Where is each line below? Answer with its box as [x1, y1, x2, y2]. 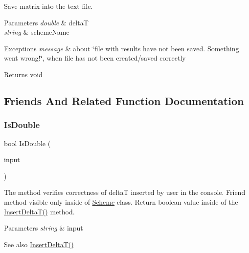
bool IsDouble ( [4, 138, 51, 148]
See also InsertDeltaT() [4, 239, 74, 249]
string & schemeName [4, 27, 69, 37]
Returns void [4, 69, 43, 79]
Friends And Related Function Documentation [4, 93, 244, 108]
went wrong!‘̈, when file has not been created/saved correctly [4, 53, 186, 63]
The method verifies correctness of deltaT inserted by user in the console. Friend [4, 187, 246, 197]
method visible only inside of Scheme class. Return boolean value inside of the [4, 196, 238, 207]
